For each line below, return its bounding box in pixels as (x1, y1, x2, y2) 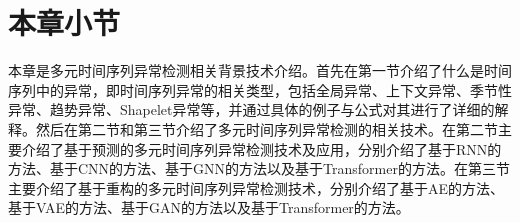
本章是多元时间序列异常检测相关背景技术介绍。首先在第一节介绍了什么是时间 (8, 60, 512, 81)
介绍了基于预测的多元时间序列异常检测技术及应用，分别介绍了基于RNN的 (21, 138, 502, 159)
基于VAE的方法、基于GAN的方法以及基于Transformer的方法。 (8, 197, 410, 218)
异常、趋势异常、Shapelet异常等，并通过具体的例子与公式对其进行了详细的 (8, 99, 495, 120)
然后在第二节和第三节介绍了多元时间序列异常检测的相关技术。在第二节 (35, 118, 498, 139)
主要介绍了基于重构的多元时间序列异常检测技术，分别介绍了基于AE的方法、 (8, 177, 505, 198)
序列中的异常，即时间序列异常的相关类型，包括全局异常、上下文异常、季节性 (8, 79, 512, 100)
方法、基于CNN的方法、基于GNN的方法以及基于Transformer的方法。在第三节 (8, 158, 510, 179)
